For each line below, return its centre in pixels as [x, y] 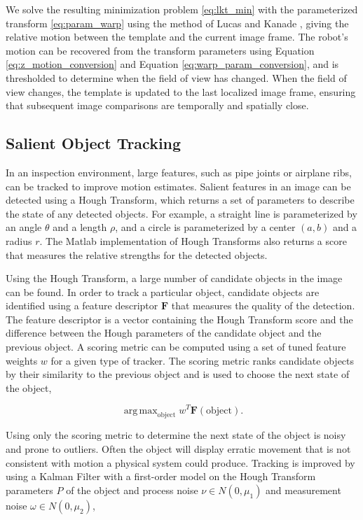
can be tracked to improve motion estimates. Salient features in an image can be [178, 186]
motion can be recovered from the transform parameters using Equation [160, 50]
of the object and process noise [132, 490]
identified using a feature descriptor [82, 305]
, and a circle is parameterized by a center [205, 227]
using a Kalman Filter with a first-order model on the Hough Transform [161, 476]
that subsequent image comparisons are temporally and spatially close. [157, 105]
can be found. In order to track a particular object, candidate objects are [163, 291]
